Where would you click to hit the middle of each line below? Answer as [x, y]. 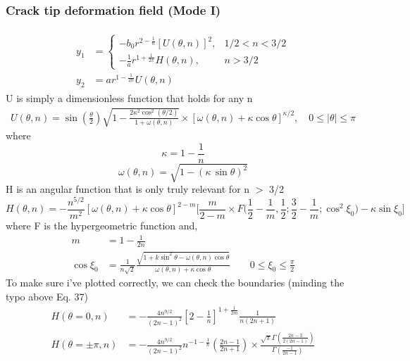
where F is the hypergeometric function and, [102, 225]
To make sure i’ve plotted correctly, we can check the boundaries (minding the [175, 283]
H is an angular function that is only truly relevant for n [128, 189]
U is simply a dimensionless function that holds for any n [129, 97]
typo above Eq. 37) [47, 296]
